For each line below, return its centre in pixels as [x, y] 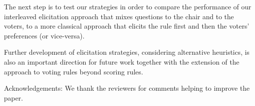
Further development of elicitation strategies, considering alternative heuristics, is [127, 52]
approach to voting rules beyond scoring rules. [74, 71]
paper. [14, 97]
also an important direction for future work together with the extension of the [122, 61]
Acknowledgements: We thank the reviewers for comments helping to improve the [127, 88]
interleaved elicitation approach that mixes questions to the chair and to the [119, 16]
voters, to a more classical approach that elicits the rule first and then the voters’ [127, 26]
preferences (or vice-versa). [44, 35]
